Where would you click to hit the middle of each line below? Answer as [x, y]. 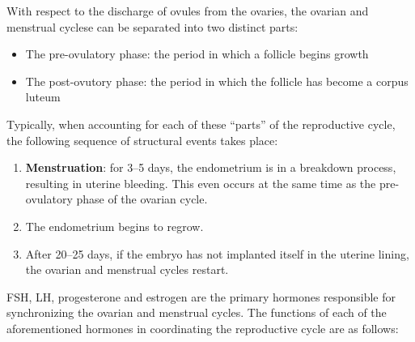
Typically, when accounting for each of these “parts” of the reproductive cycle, [201, 124]
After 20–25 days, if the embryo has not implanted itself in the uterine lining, [217, 253]
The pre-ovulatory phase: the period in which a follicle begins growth [197, 54]
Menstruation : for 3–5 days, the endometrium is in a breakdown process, [211, 167]
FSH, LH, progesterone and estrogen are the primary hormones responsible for [201, 296]
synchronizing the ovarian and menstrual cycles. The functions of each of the [197, 312]
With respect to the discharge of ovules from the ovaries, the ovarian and [188, 11]
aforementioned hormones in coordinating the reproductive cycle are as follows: [203, 328]
